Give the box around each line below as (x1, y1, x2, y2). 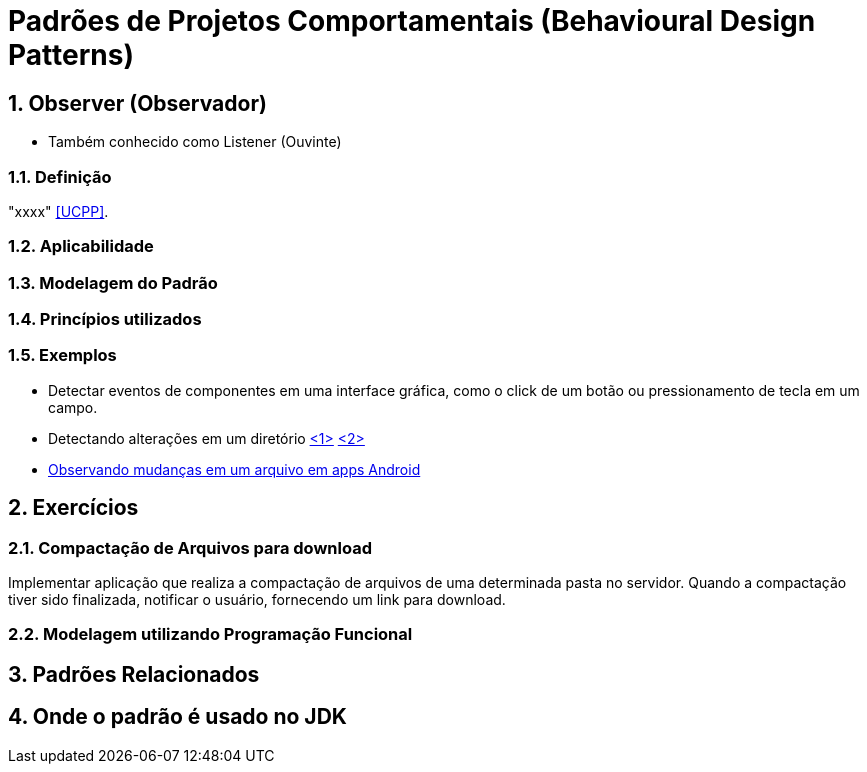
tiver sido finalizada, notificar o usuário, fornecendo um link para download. (8, 591, 506, 609)
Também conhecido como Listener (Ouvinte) (48, 133, 342, 151)
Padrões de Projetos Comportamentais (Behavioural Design (8, 4, 816, 38)
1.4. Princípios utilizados (8, 309, 202, 330)
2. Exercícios (8, 495, 139, 521)
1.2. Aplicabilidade (8, 236, 154, 257)
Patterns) (8, 38, 134, 72)
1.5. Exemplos (8, 345, 117, 366)
